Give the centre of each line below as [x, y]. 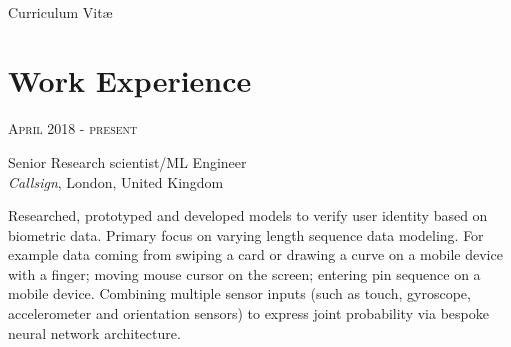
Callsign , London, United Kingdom [116, 181]
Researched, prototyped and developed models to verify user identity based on [248, 215]
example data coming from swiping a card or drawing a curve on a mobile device [255, 254]
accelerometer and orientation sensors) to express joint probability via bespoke [248, 313]
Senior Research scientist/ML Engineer [127, 161]
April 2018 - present [73, 128]
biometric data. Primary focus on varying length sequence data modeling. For [246, 234]
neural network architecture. [94, 332]
